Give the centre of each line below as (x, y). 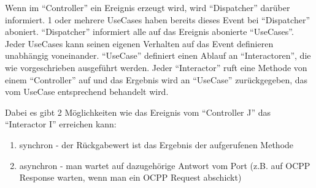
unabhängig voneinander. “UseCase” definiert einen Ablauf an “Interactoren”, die (158, 55)
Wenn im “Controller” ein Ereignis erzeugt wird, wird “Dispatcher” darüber (148, 7)
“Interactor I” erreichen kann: (61, 124)
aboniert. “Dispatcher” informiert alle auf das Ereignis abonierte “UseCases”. (149, 32)
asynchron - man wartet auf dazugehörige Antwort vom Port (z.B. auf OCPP (165, 165)
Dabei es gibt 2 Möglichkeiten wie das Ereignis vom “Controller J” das (138, 112)
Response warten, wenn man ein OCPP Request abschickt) (130, 177)
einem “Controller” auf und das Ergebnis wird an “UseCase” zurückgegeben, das (156, 79)
